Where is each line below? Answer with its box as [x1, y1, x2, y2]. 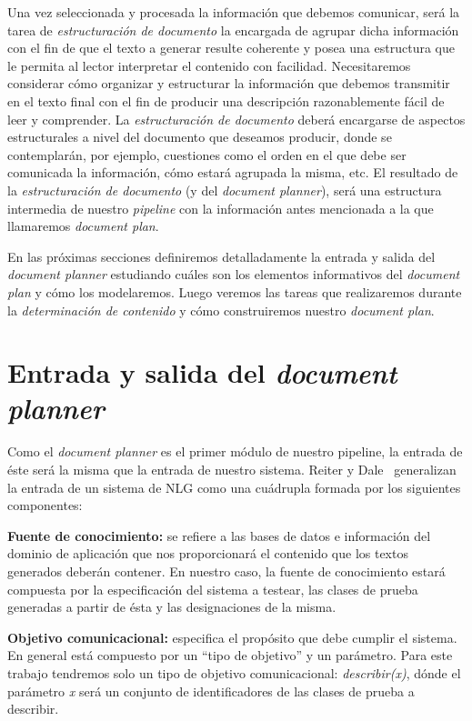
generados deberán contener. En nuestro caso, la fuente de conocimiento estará [7, 561, 446, 580]
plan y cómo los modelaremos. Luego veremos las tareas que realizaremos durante [7, 282, 462, 301]
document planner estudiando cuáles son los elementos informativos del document [7, 265, 460, 284]
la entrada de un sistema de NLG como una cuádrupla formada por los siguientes [7, 477, 461, 496]
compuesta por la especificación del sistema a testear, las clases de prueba [7, 579, 418, 598]
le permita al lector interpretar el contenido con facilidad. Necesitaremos [7, 55, 411, 75]
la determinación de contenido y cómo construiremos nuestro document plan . [7, 300, 435, 319]
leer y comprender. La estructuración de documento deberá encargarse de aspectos [7, 109, 466, 128]
